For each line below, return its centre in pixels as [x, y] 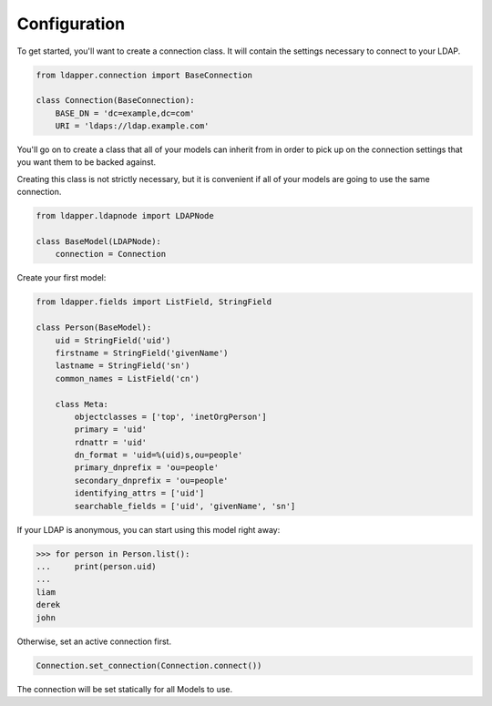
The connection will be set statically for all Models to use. [124, 689]
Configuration [71, 24]
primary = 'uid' [111, 430]
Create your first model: [61, 278]
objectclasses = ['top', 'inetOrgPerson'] [171, 416]
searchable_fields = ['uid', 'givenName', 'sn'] [185, 506]
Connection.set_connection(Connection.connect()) [149, 665]
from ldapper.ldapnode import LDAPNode [125, 216]
